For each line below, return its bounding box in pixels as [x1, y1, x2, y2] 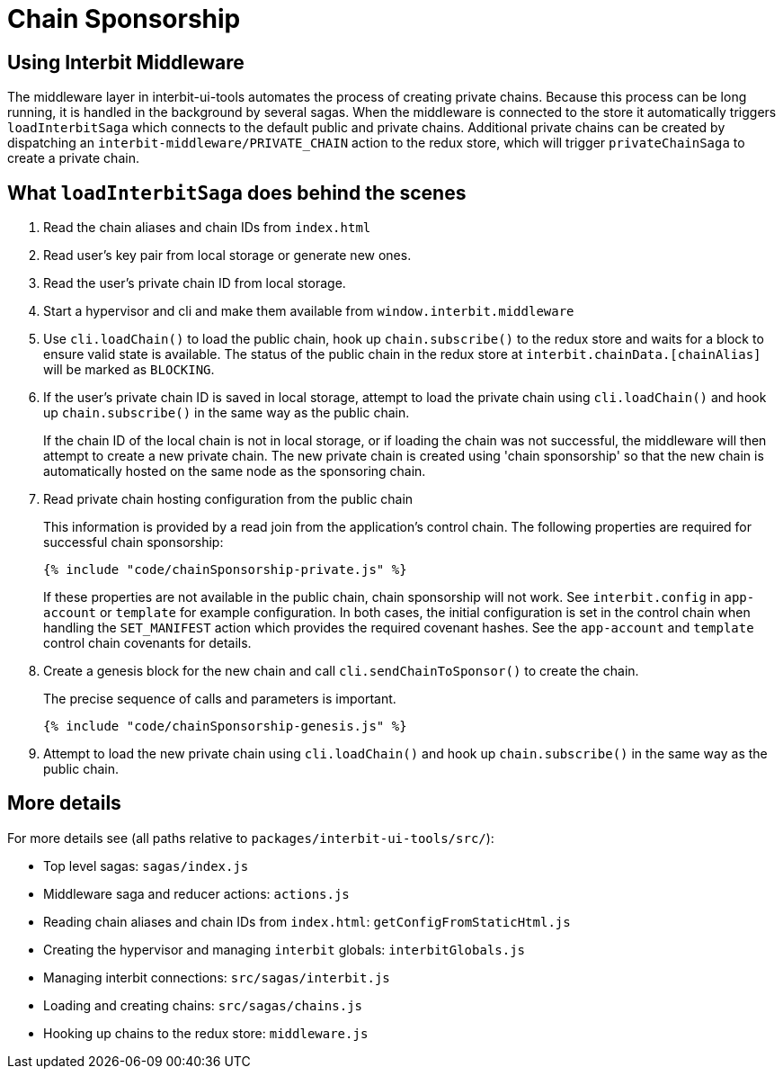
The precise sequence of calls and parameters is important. [43, 691, 396, 707]
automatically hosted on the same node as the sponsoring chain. [43, 463, 426, 480]
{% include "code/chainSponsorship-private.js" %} [43, 562, 407, 578]
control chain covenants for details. [43, 635, 252, 651]
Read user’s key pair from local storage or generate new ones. [43, 247, 412, 264]
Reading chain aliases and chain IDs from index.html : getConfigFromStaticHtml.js [43, 913, 571, 929]
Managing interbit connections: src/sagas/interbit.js [43, 969, 390, 985]
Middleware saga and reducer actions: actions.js [43, 885, 350, 901]
